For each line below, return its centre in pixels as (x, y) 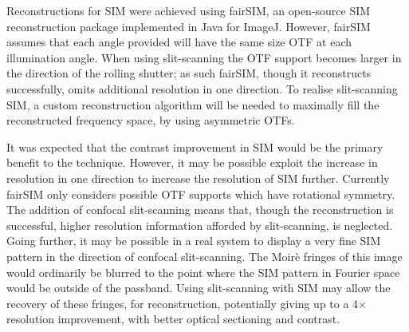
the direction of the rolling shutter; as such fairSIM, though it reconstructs (189, 73)
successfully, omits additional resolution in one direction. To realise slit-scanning (202, 88)
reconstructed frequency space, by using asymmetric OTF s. (151, 120)
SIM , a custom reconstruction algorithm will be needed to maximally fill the (193, 104)
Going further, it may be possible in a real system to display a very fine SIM (194, 241)
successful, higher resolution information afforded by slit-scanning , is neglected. (200, 225)
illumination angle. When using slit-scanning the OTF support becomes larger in (204, 57)
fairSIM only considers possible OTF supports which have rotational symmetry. (201, 194)
